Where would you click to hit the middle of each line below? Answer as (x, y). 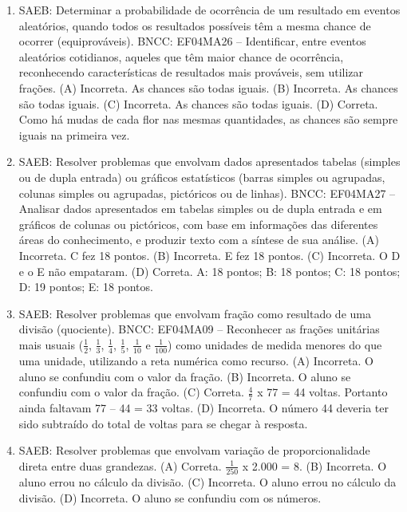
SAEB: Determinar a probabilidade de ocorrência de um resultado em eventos (209, 10)
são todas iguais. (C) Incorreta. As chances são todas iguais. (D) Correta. (198, 103)
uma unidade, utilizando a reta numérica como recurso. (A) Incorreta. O (196, 361)
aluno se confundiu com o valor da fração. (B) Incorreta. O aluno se (185, 376)
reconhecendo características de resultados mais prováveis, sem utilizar (191, 72)
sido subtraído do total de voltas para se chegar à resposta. (163, 423)
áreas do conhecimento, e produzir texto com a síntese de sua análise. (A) (199, 240)
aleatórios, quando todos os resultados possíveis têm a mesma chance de (195, 25)
